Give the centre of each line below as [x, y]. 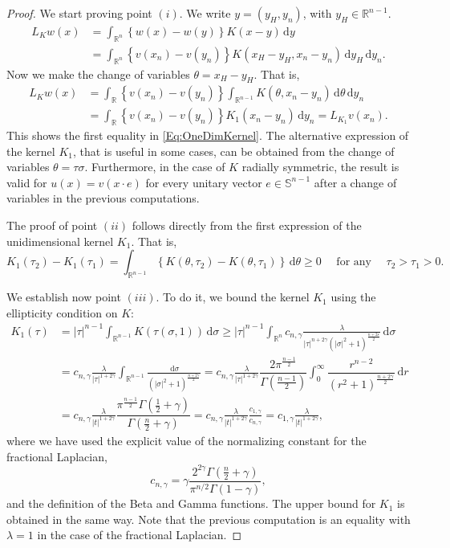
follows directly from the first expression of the [247, 225]
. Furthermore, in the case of [155, 167]
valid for [27, 182]
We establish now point [64, 297]
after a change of [355, 182]
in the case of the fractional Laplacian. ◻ [140, 535]
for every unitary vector [204, 182]
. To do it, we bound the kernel [233, 297]
